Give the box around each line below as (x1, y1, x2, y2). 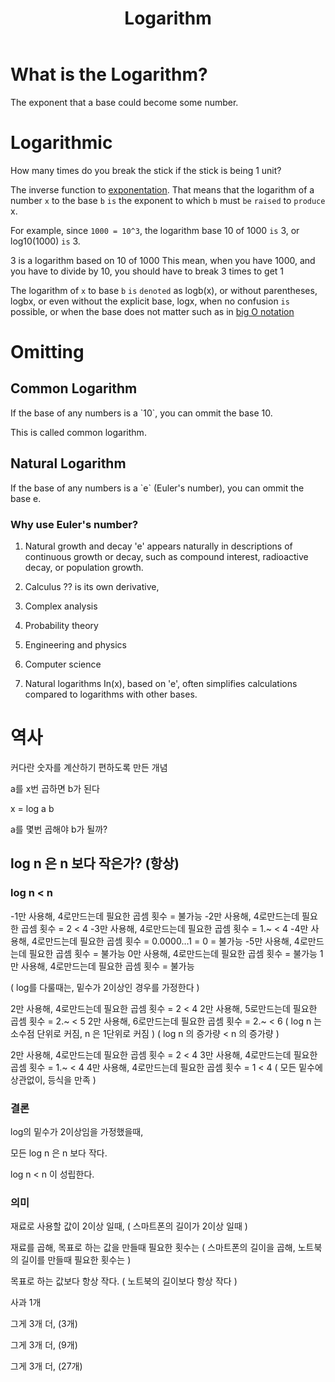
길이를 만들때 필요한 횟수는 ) (20, 1254, 132, 1266)
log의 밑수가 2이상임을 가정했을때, (10, 1125, 144, 1137)
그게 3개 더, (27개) (10, 1360, 83, 1372)
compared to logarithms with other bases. (24, 688, 198, 700)
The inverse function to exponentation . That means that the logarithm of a (10, 183, 315, 196)
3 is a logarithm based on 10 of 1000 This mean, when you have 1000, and (10, 254, 316, 266)
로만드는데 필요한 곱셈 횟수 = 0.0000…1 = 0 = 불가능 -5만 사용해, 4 (36, 935, 300, 947)
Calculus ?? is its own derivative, (24, 580, 160, 592)
